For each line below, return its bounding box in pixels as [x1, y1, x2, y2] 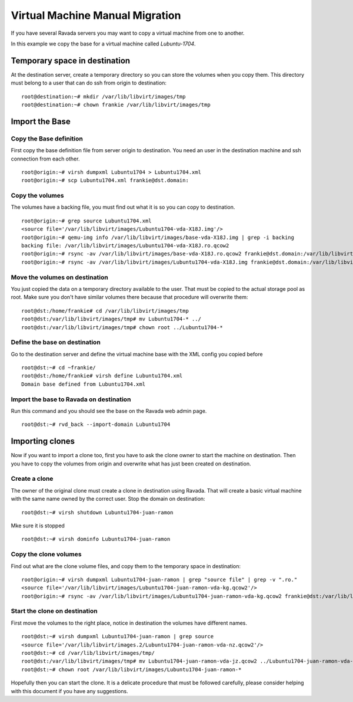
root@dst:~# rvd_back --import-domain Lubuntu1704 [21, 421, 171, 428]
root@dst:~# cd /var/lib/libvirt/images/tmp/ [21, 649, 155, 656]
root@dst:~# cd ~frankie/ [21, 365, 96, 371]
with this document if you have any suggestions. [11, 687, 129, 694]
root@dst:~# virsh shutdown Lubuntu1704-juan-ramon [21, 509, 174, 516]
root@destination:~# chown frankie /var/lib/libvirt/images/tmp [21, 101, 211, 109]
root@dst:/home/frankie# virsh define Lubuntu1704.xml [21, 372, 183, 379]
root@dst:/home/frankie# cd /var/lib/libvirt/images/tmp [21, 307, 189, 314]
